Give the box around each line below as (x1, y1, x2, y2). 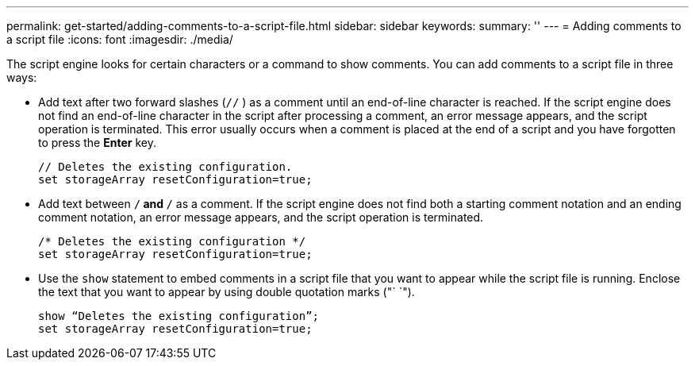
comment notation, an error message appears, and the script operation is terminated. (38, 210, 484, 224)
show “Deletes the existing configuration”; (38, 310, 320, 322)
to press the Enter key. (38, 136, 156, 149)
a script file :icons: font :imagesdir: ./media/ (6, 33, 233, 46)
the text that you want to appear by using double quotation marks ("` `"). (38, 285, 415, 299)
